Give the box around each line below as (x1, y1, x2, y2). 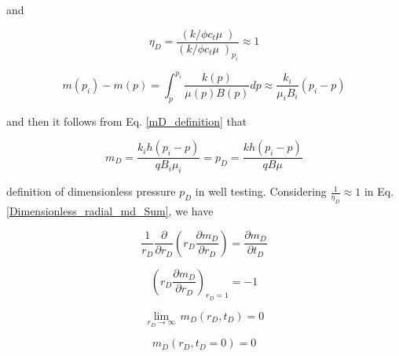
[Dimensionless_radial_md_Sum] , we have (6, 202, 214, 218)
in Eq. (364, 183, 394, 200)
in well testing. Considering (195, 183, 327, 200)
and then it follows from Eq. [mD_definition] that (6, 112, 247, 129)
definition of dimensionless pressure (6, 183, 176, 200)
